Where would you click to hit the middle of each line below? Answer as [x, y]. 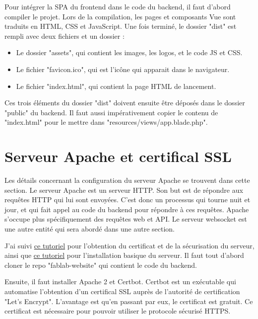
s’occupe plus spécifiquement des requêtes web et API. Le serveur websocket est [126, 219]
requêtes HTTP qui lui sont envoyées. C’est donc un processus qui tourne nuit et [128, 199]
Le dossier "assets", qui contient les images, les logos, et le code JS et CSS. [129, 52]
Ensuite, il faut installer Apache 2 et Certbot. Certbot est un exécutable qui [120, 281]
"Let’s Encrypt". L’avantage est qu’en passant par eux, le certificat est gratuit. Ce [129, 301]
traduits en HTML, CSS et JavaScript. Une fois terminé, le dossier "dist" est [121, 26]
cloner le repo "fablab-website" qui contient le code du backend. [101, 265]
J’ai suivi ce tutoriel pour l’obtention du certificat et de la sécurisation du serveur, [129, 245]
